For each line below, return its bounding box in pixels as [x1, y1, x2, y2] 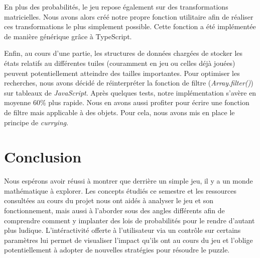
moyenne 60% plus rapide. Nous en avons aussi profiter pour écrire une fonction [4, 97, 249, 108]
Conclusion [4, 146, 82, 167]
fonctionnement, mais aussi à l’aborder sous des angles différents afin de [4, 205, 225, 216]
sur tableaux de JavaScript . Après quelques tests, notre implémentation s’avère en [4, 87, 256, 98]
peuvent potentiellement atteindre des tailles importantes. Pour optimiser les [4, 67, 240, 78]
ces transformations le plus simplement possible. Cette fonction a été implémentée [4, 21, 256, 32]
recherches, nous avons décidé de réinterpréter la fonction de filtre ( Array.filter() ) [4, 77, 253, 88]
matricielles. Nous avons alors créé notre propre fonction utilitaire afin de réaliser [4, 11, 253, 22]
